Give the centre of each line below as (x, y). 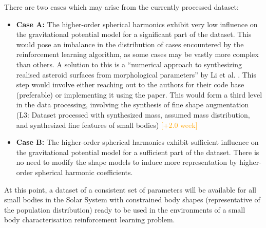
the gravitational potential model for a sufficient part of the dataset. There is (138, 152)
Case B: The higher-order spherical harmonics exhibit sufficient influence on (137, 142)
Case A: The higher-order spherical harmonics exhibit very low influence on (137, 24)
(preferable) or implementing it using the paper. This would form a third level (139, 94)
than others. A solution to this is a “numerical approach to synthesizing (129, 64)
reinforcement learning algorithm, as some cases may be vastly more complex (137, 54)
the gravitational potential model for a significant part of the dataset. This (134, 34)
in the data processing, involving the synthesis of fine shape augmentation (132, 104)
